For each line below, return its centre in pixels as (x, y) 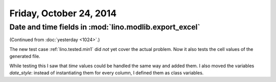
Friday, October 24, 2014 (63, 13)
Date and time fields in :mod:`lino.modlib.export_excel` (105, 27)
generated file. (25, 57)
